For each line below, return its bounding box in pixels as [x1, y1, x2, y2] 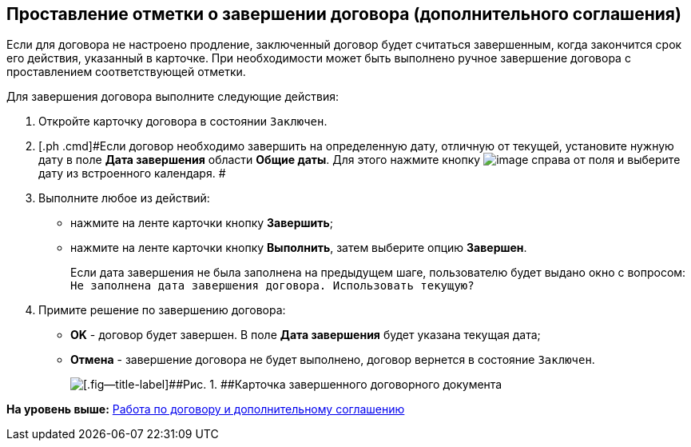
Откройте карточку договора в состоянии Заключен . [38, 114, 328, 129]
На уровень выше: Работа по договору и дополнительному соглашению [6, 402, 405, 417]
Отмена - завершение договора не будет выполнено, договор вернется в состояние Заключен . [70, 353, 595, 367]
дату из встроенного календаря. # [38, 166, 226, 181]
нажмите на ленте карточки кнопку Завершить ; [70, 216, 333, 230]
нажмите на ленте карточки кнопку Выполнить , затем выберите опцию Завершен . [70, 241, 527, 255]
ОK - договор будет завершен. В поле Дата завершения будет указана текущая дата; [70, 328, 541, 342]
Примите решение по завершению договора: [38, 303, 286, 317]
